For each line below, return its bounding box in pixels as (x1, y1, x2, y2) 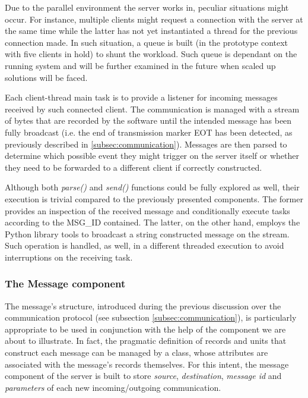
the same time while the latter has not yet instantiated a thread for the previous (5, 24, 298, 37)
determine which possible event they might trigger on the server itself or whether (5, 149, 299, 162)
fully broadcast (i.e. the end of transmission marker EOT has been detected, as (5, 126, 293, 138)
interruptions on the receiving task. (5, 250, 133, 263)
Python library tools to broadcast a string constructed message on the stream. (5, 227, 290, 240)
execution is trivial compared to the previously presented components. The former (5, 192, 303, 205)
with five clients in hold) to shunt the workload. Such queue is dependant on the (5, 48, 297, 60)
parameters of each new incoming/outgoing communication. (5, 381, 221, 393)
